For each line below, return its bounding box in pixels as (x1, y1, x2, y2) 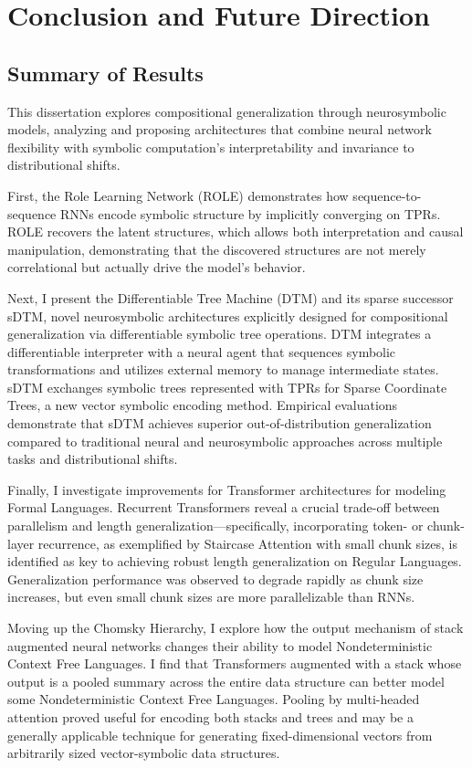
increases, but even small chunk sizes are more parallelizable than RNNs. (7, 587, 415, 606)
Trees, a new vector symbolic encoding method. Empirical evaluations (7, 395, 398, 415)
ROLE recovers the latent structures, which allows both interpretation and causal (7, 222, 464, 241)
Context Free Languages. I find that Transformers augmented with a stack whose (7, 654, 462, 673)
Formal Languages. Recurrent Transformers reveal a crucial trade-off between (7, 498, 440, 517)
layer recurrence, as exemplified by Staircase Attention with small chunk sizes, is (7, 533, 457, 552)
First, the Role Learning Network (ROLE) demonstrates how (7, 185, 349, 205)
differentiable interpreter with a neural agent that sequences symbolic (7, 342, 396, 361)
